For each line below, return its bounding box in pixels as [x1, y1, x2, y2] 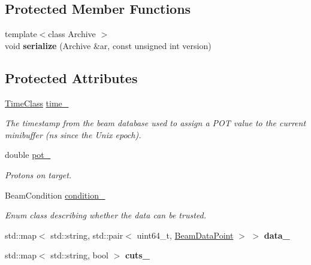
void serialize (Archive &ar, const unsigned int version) [5, 39, 212, 51]
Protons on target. [5, 168, 72, 181]
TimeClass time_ [5, 96, 69, 109]
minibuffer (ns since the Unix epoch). [5, 128, 141, 141]
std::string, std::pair [50, 229, 123, 241]
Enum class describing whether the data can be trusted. [5, 209, 206, 221]
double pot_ [5, 148, 51, 161]
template [5, 28, 37, 40]
